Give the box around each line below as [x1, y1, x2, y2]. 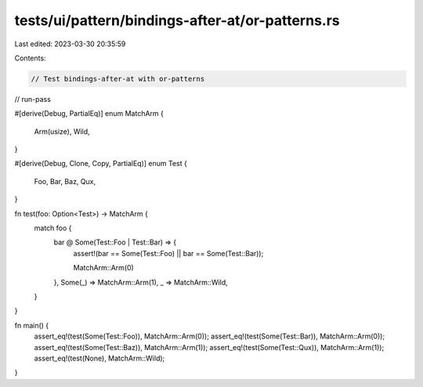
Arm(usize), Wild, [34, 126, 90, 136]
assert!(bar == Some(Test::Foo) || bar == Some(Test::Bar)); [73, 248, 264, 258]
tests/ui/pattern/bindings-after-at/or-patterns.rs [14, 12, 340, 29]
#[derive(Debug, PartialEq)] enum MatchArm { [14, 109, 164, 118]
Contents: [14, 53, 46, 63]
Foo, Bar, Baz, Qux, [34, 176, 96, 186]
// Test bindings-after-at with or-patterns [31, 74, 205, 83]
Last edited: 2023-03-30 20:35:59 [14, 39, 126, 49]
